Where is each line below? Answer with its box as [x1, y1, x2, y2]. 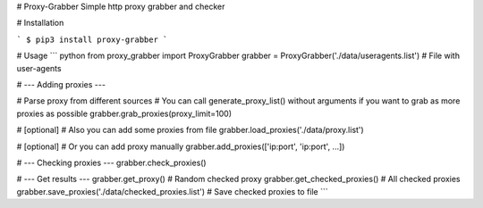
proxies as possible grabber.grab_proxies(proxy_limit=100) [16, 108, 233, 119]
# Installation [16, 18, 64, 29]
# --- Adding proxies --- [16, 79, 106, 89]
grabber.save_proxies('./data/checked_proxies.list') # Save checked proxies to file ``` [16, 186, 328, 196]
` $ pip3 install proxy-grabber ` [16, 34, 168, 45]
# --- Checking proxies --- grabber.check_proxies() [16, 157, 207, 168]
